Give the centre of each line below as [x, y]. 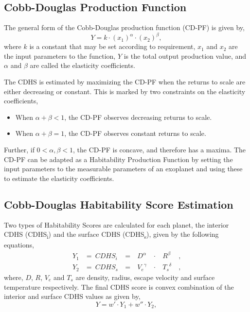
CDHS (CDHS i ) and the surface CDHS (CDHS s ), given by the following [111, 235]
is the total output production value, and [185, 56]
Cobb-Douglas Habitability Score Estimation [119, 204]
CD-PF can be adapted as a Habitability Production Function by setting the [118, 159]
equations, [19, 245]
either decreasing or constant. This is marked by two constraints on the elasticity [125, 91]
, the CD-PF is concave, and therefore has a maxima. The [160, 150]
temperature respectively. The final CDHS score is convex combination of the [119, 287]
